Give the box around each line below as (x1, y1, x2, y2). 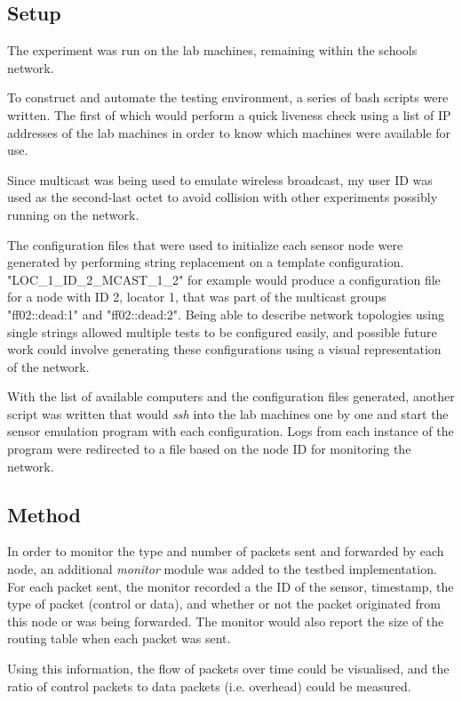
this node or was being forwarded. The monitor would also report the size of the (7, 611, 444, 630)
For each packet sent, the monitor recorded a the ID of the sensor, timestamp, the (7, 577, 454, 595)
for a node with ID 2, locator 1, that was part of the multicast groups (7, 287, 386, 306)
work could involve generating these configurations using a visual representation (7, 340, 442, 359)
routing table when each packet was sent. (7, 629, 231, 648)
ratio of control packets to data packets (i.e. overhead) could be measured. (7, 676, 411, 695)
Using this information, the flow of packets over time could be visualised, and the (7, 659, 450, 678)
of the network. (7, 357, 90, 375)
